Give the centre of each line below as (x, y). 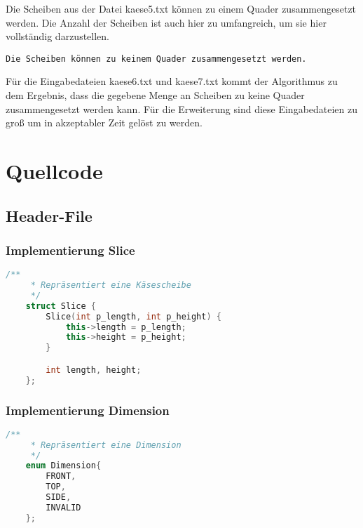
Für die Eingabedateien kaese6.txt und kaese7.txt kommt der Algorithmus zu (172, 81)
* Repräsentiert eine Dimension (106, 445)
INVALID (63, 507)
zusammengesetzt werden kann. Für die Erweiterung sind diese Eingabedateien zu (182, 108)
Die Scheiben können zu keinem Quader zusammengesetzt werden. (156, 59)
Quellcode (54, 171)
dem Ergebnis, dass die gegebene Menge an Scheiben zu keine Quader (155, 95)
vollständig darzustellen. (57, 36)
